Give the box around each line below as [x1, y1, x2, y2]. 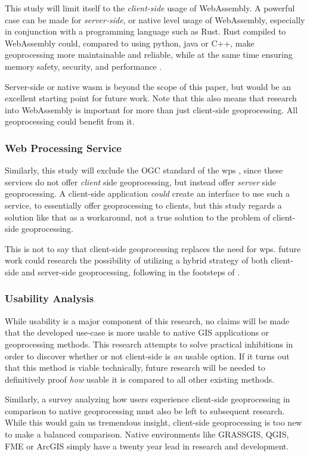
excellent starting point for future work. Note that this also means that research [5, 92, 297, 104]
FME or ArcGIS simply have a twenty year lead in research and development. [5, 439, 289, 452]
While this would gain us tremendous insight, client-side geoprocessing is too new [5, 416, 302, 429]
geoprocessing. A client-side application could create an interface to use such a [5, 187, 290, 200]
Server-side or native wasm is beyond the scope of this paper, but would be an [5, 80, 292, 92]
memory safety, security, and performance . [5, 60, 162, 72]
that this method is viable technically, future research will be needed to [5, 361, 265, 374]
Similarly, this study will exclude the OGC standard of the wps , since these [5, 164, 283, 176]
